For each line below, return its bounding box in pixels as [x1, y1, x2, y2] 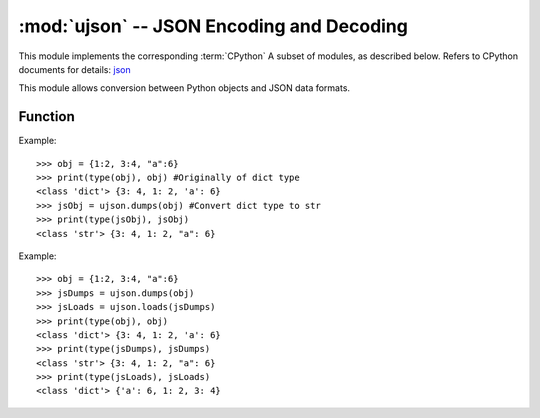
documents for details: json [18, 63, 131, 75]
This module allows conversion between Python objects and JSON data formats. [18, 82, 350, 94]
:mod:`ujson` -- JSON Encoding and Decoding [18, 15, 409, 37]
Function [18, 108, 75, 125]
